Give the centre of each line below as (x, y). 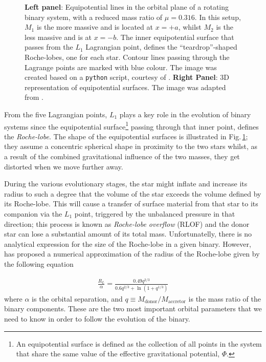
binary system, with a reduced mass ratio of (94, 17)
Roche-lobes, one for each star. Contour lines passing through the (127, 57)
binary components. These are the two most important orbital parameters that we (133, 308)
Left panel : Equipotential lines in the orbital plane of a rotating (127, 7)
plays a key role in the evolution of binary (185, 114)
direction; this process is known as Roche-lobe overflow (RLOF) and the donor (127, 223)
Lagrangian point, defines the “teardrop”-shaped (161, 47)
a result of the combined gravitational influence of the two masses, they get (122, 156)
